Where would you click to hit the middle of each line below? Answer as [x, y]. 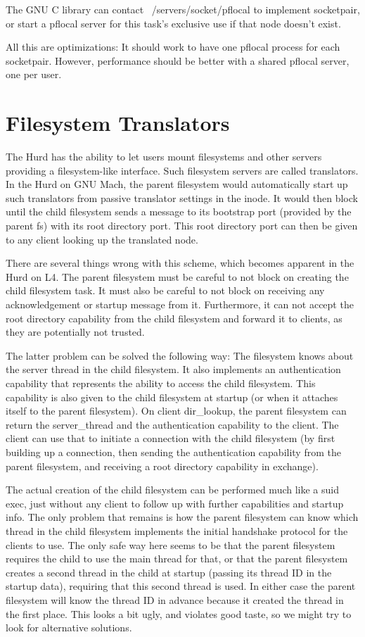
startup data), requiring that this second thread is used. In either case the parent [181, 586]
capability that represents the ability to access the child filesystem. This [161, 383]
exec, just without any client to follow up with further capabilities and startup [175, 503]
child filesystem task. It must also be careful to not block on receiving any [165, 290]
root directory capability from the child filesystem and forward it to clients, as [174, 318]
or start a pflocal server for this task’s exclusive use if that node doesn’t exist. [173, 23]
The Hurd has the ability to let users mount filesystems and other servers [164, 157]
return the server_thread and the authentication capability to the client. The [172, 424]
